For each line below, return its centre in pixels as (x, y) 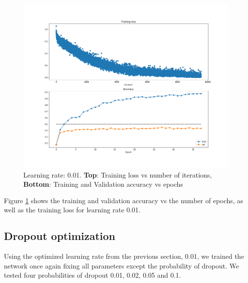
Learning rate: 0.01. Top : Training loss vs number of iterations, (118, 174)
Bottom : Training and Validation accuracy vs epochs (103, 184)
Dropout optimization (60, 236)
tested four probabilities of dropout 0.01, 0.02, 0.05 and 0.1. (93, 275)
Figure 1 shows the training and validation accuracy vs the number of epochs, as (124, 200)
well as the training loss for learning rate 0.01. (72, 210)
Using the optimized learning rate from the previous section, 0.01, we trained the (124, 256)
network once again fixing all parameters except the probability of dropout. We (122, 265)
